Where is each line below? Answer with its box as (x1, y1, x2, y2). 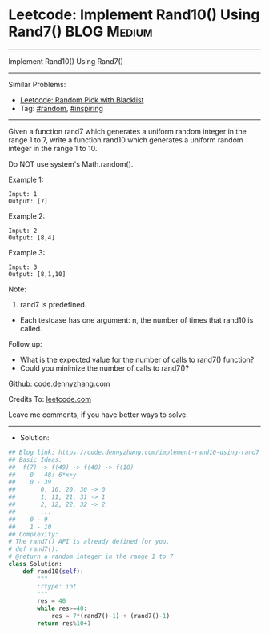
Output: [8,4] (8, 234, 56, 242)
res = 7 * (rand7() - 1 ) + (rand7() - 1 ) (50, 612, 171, 620)
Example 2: (8, 211, 46, 221)
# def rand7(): (8, 545, 59, 553)
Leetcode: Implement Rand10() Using (8, 6, 260, 24)
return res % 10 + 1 (37, 620, 91, 628)
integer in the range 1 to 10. (8, 143, 98, 153)
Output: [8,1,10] (8, 270, 66, 278)
